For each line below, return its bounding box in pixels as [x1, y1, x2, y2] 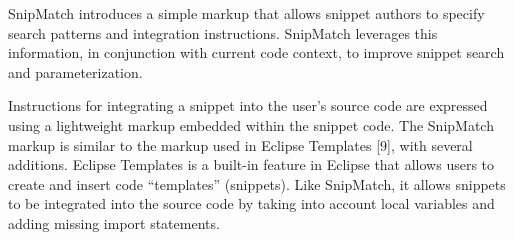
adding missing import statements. [8, 212, 220, 233]
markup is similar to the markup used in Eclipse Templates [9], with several [8, 134, 473, 155]
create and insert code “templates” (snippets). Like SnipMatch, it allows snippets [8, 173, 506, 194]
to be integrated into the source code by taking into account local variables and [8, 193, 495, 214]
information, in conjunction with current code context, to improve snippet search [8, 42, 505, 63]
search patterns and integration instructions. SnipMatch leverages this [8, 22, 438, 43]
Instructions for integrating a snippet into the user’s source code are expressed [8, 95, 488, 116]
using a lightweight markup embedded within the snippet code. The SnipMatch [8, 114, 494, 135]
